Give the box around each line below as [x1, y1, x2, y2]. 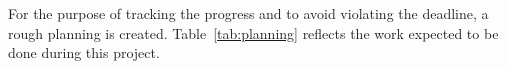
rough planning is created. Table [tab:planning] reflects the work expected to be [8, 22, 499, 43]
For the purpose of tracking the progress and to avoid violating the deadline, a [8, 3, 489, 23]
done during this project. [8, 42, 160, 63]
